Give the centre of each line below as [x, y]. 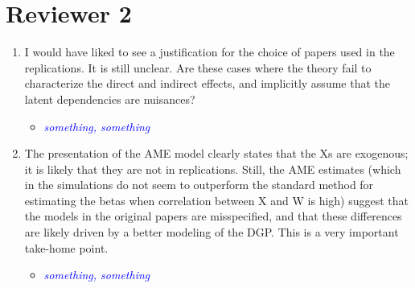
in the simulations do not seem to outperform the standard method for [199, 185]
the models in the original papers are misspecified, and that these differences [213, 216]
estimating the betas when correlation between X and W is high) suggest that [217, 200]
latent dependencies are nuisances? [110, 99]
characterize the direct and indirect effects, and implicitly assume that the [207, 83]
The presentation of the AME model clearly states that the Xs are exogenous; [216, 153]
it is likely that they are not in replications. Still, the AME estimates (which [213, 169]
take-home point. [66, 247]
